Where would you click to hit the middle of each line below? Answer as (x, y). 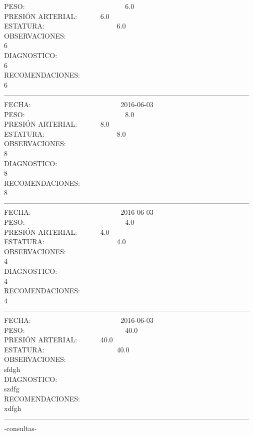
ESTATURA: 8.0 (65, 133)
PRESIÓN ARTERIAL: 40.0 (58, 340)
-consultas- (20, 428)
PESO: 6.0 (69, 6)
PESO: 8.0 (69, 114)
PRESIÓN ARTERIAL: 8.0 (57, 124)
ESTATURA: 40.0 (67, 349)
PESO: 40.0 (71, 330)
